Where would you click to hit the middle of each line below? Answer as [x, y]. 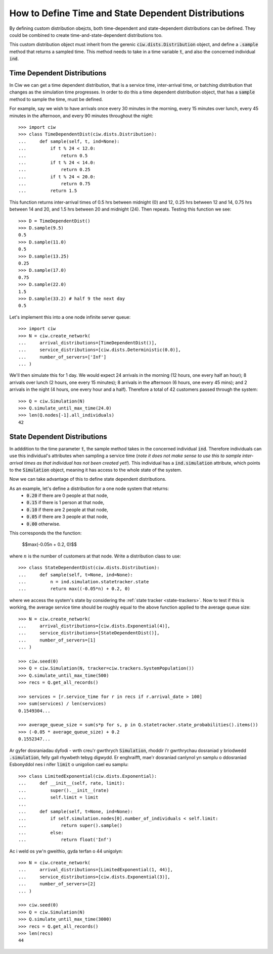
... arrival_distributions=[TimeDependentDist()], [88, 343]
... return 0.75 [54, 184]
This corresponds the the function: [45, 533]
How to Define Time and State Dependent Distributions [127, 13]
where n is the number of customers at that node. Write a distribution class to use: [95, 556]
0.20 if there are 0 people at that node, [67, 495]
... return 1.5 [48, 191]
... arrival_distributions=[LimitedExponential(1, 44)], [96, 870]
